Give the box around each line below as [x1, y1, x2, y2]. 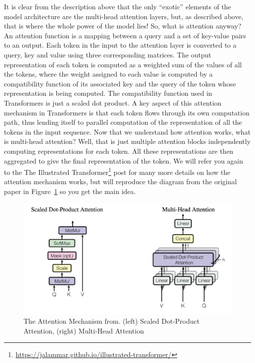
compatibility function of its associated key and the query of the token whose [4, 78, 236, 88]
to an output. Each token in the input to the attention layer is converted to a [4, 40, 237, 50]
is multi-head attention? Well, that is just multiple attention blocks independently [4, 136, 251, 146]
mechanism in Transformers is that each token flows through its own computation [4, 107, 250, 117]
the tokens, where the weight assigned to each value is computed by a [4, 69, 213, 79]
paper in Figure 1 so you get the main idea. [4, 186, 136, 196]
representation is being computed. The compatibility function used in [4, 88, 212, 98]
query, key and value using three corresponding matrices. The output [4, 49, 211, 59]
